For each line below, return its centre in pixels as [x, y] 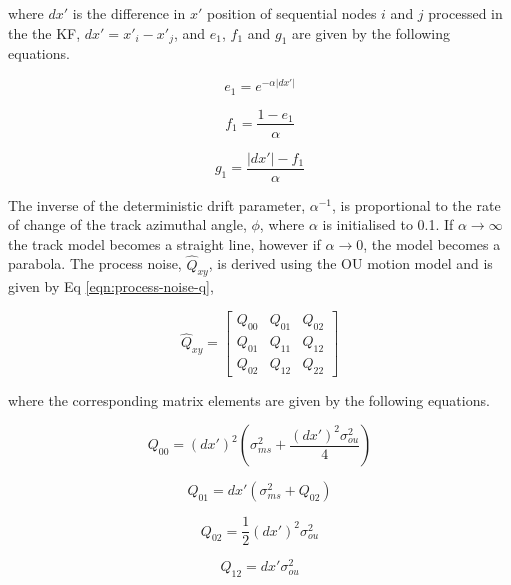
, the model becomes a [432, 243]
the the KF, [44, 32]
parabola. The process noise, [95, 263]
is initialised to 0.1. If [388, 224]
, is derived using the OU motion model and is [350, 263]
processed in [465, 13]
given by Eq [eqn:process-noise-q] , [111, 286]
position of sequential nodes [292, 13]
